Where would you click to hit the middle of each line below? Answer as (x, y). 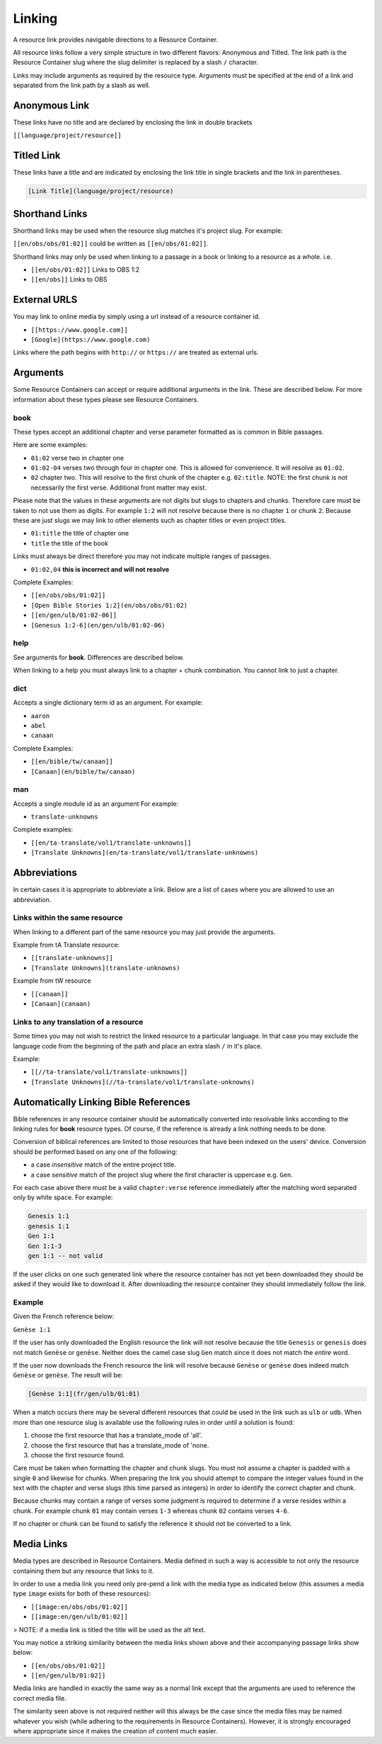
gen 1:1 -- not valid (65, 1255)
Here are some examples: (51, 445)
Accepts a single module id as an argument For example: (96, 804)
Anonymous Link (51, 105)
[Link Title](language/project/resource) (101, 191)
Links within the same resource (68, 918)
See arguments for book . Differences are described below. (98, 657)
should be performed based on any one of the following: (95, 1151)
